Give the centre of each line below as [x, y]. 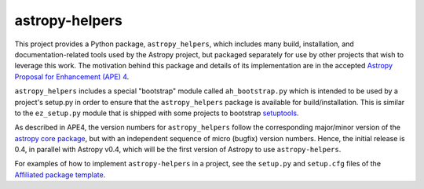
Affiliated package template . [60, 174]
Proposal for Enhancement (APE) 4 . [72, 76]
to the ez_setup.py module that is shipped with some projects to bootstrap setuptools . [157, 113]
